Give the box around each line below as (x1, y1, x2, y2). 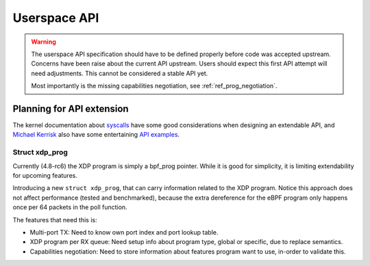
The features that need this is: (12, 215, 97, 224)
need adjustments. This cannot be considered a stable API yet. (31, 69, 208, 77)
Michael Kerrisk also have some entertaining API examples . (12, 131, 180, 139)
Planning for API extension (12, 103, 129, 114)
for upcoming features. (12, 171, 78, 179)
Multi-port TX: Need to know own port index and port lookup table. (29, 228, 219, 236)
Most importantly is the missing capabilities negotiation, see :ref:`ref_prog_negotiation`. (31, 82, 277, 90)
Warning (31, 38, 56, 46)
